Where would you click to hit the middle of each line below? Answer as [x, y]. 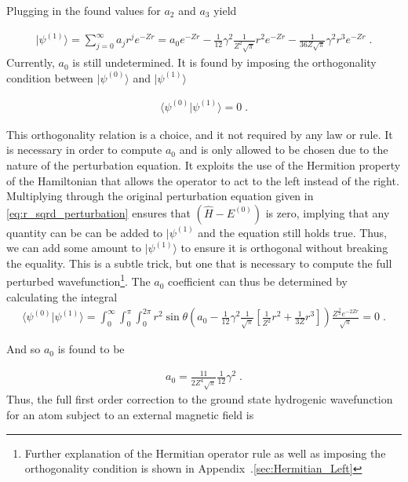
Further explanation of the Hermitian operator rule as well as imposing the [205, 453]
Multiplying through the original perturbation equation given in [160, 196]
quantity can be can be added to [85, 232]
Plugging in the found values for [84, 10]
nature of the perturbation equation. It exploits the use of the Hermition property [204, 164]
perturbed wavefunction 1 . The [78, 280]
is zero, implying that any [328, 212]
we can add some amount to [74, 248]
